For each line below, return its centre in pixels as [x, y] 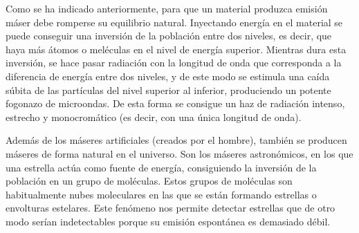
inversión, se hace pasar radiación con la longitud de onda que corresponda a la [174, 63]
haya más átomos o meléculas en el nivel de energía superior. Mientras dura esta [176, 49]
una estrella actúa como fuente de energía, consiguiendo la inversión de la [161, 167]
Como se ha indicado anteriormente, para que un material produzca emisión [167, 8]
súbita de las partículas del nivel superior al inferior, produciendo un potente [168, 90]
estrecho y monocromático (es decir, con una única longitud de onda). [154, 116]
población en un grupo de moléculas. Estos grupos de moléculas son [149, 181]
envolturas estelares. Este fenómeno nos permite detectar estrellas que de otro [171, 208]
